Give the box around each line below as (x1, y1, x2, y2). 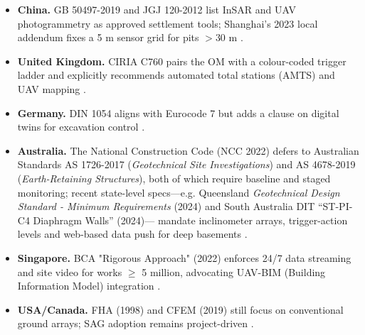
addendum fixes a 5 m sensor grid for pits (17, 30, 199, 45)
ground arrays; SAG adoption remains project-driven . (17, 316, 254, 331)
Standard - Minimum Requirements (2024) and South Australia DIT (17, 199, 315, 214)
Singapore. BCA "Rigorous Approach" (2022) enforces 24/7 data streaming (17, 250, 351, 265)
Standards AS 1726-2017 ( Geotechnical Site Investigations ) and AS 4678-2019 (17, 157, 356, 172)
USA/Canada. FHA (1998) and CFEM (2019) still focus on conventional (17, 302, 344, 317)
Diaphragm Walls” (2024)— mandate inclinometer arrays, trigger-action (33, 212, 348, 227)
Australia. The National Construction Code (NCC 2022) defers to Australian (17, 143, 359, 158)
